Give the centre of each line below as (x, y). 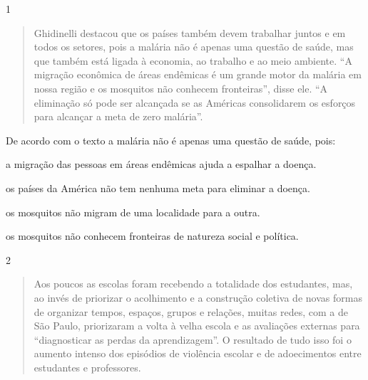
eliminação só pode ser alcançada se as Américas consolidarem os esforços (195, 102)
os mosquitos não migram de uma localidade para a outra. (133, 212)
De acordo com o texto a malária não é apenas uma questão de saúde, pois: (171, 140)
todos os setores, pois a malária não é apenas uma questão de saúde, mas (194, 47)
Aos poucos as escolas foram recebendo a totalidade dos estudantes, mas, (193, 284)
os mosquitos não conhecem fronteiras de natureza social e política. (152, 236)
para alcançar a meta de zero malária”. (118, 116)
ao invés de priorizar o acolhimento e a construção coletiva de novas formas (198, 297)
